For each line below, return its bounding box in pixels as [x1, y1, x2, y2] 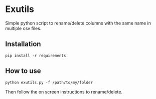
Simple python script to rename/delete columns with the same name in [5, 20, 151, 26]
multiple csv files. [5, 25, 42, 31]
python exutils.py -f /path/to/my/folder [5, 80, 93, 85]
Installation [5, 40, 41, 48]
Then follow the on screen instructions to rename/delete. [5, 88, 123, 94]
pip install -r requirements [5, 53, 66, 58]
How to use [5, 66, 41, 75]
